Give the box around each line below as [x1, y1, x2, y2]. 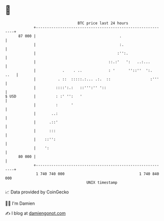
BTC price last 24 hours [78, 21, 129, 26]
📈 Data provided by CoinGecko [5, 189, 69, 195]
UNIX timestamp [86, 180, 118, 185]
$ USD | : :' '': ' [5, 94, 82, 99]
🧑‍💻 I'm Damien [5, 200, 35, 206]
